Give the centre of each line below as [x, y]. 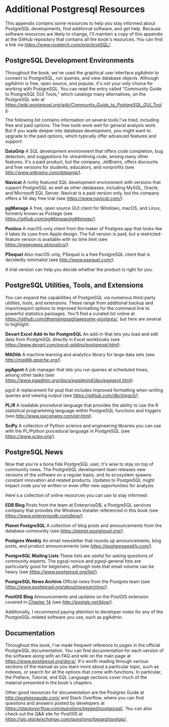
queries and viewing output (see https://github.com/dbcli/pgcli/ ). [72, 395]
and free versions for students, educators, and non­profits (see [70, 167]
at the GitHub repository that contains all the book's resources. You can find [84, 39]
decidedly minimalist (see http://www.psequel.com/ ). [60, 259]
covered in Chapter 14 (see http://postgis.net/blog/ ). [59, 602]
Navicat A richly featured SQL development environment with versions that [83, 182]
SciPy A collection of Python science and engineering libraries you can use [83, 425]
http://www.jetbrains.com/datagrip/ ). [44, 172]
